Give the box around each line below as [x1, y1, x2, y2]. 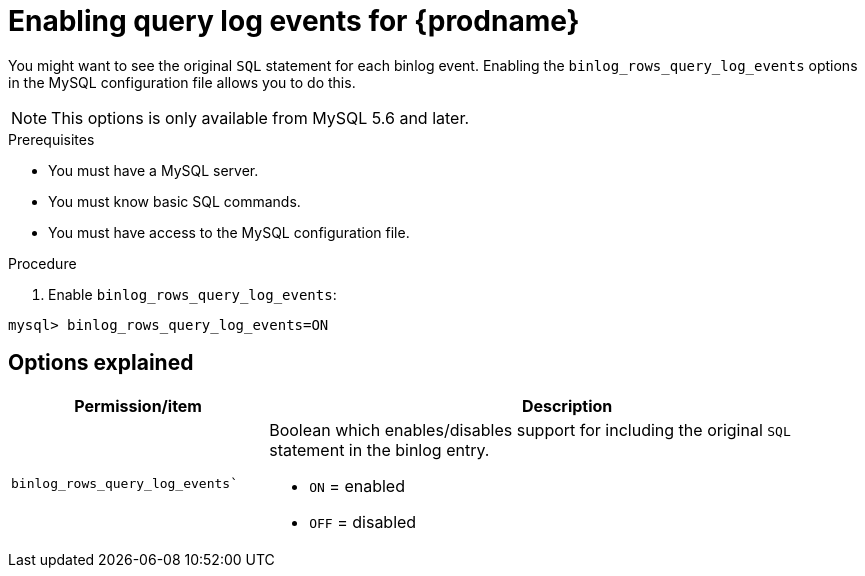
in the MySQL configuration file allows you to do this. [8, 73, 356, 91]
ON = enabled [309, 475, 405, 496]
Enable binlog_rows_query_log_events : [48, 285, 337, 303]
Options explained [8, 350, 194, 376]
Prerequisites [8, 130, 95, 148]
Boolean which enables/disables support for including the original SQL [269, 419, 791, 440]
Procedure [8, 254, 77, 272]
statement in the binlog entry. [269, 439, 490, 460]
